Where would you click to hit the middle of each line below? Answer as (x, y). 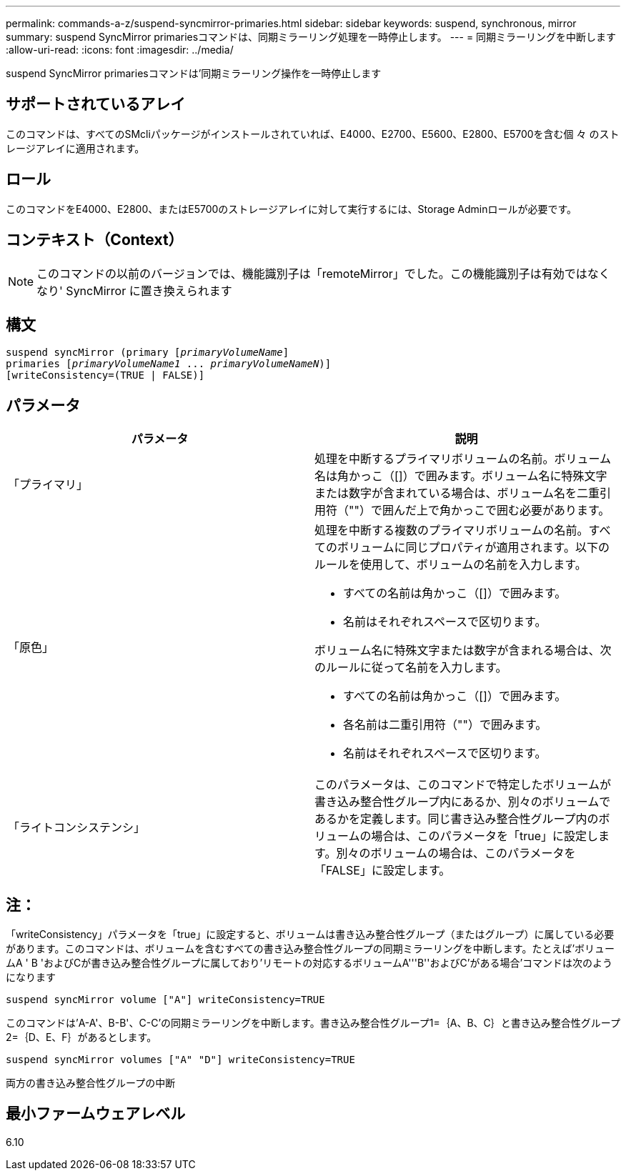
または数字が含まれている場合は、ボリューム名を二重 (457, 493)
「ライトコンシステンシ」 (77, 828)
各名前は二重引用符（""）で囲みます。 (445, 725)
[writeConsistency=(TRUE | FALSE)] (105, 375)
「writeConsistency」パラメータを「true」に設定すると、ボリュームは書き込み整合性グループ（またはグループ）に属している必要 (310, 935)
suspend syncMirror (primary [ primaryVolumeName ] (148, 353)
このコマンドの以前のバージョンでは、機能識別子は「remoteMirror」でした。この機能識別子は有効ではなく (323, 273)
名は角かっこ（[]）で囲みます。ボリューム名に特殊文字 (461, 476)
